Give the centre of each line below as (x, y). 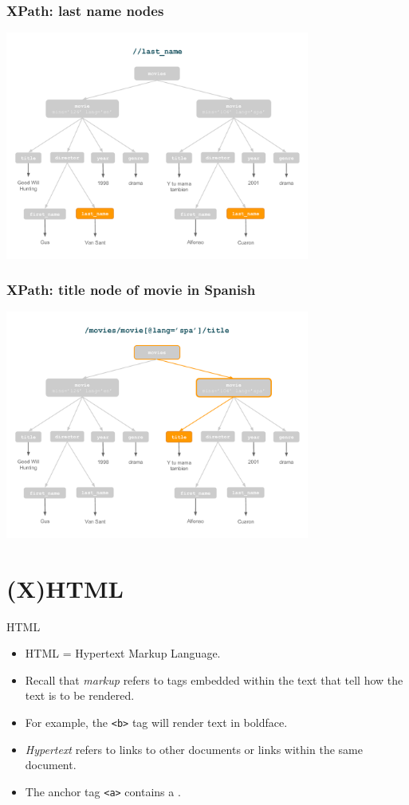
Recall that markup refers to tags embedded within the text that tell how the (214, 679)
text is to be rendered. (80, 695)
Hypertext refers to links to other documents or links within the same (194, 749)
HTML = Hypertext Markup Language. (123, 653)
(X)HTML (65, 588)
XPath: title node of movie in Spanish (131, 290)
